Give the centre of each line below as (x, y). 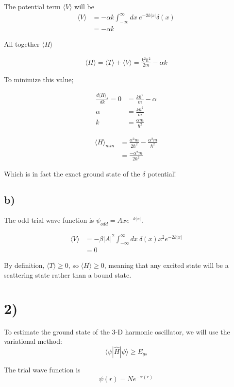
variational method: (33, 341)
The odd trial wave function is (49, 220)
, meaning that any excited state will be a (166, 265)
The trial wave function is (42, 369)
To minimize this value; (39, 79)
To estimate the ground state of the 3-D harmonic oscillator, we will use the (117, 331)
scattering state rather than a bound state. (68, 275)
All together (22, 44)
